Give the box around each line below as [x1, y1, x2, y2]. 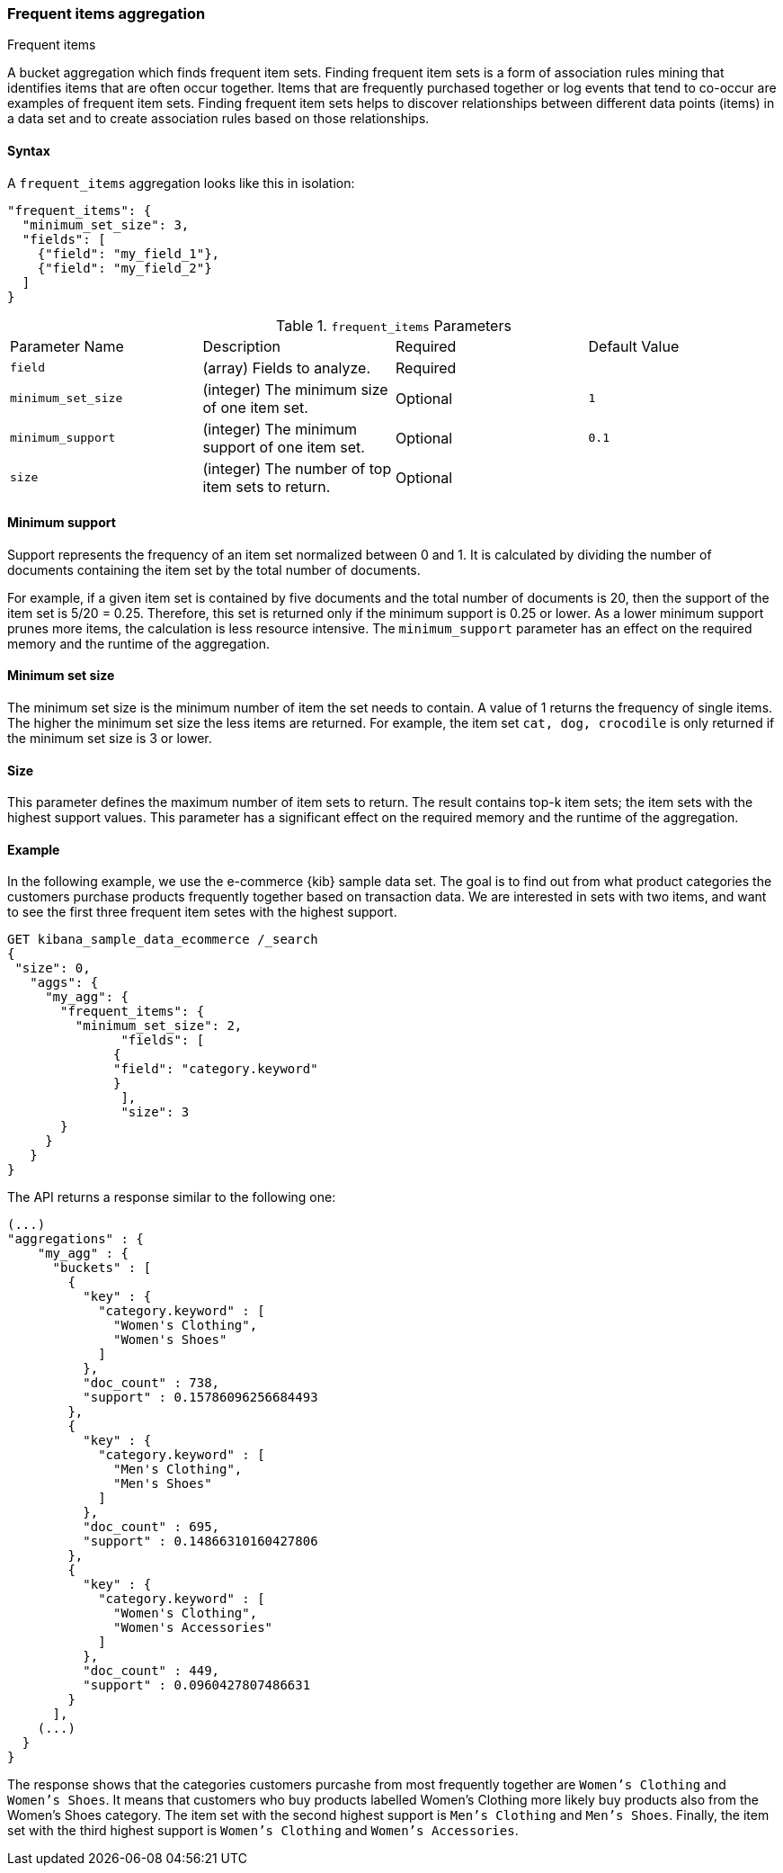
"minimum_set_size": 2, [75, 1018, 243, 1034]
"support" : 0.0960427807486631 [83, 1678, 311, 1693]
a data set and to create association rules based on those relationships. [7, 111, 430, 127]
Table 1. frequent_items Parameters [276, 316, 512, 335]
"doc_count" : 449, [83, 1663, 220, 1679]
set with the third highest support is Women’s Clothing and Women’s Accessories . [7, 1823, 519, 1839]
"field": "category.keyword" [113, 1062, 318, 1077]
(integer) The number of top [202, 459, 392, 478]
